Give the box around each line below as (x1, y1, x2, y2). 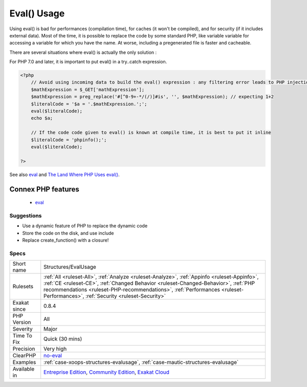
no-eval (43, 352, 62, 359)
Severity (12, 326, 33, 333)
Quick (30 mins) (43, 335, 82, 342)
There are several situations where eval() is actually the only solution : (9, 49, 157, 55)
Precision (12, 346, 35, 353)
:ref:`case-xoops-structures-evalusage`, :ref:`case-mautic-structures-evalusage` (43, 359, 239, 366)
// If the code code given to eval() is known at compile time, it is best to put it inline (31, 130, 271, 136)
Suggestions (9, 212, 42, 219)
